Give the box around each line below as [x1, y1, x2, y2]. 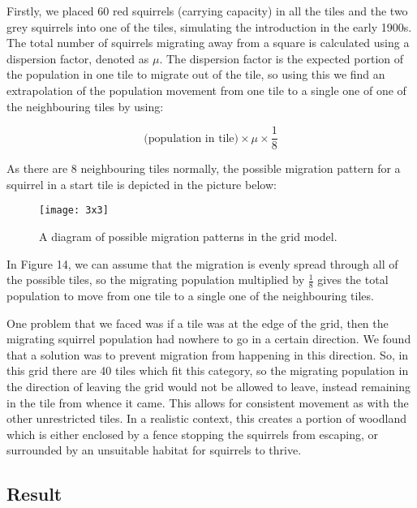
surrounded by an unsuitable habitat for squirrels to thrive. [6, 441, 302, 458]
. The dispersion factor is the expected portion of [159, 50, 404, 67]
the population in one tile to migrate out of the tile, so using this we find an [6, 66, 385, 83]
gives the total [317, 271, 389, 288]
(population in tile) [144, 132, 239, 144]
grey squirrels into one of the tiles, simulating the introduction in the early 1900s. [6, 18, 412, 35]
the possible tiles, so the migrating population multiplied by [6, 271, 305, 288]
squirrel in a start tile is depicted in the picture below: [6, 175, 277, 192]
